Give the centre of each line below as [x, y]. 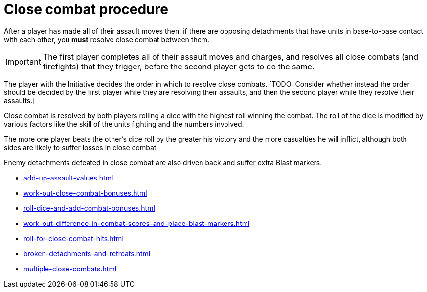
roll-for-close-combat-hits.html [74, 238]
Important [23, 61]
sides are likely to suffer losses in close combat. [81, 147]
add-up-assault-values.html [68, 178]
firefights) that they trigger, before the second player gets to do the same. [179, 66]
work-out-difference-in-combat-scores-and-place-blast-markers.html [137, 223]
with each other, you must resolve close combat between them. [107, 39]
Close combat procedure [86, 9]
